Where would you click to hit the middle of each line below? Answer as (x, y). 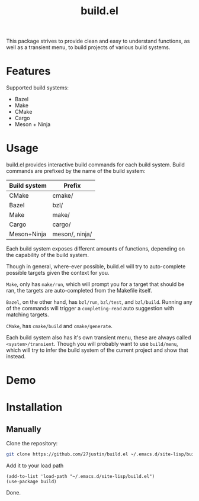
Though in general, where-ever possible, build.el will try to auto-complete (96, 266)
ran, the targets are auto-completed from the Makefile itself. (79, 291)
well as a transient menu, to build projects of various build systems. (88, 47)
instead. (16, 357)
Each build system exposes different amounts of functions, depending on (96, 249)
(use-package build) (32, 482)
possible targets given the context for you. (58, 273)
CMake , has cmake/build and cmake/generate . (59, 326)
